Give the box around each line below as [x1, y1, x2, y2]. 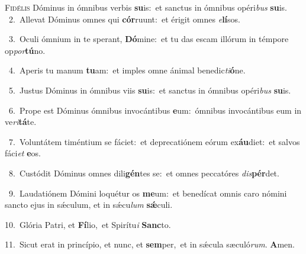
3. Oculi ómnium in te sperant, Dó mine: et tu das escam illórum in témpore [8, 33, 289, 45]
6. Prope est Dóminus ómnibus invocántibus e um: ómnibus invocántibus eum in [8, 104, 302, 116]
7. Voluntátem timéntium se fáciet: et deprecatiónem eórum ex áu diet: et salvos [8, 135, 300, 147]
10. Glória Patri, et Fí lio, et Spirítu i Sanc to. [5, 218, 171, 230]
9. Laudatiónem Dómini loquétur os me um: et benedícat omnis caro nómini [8, 187, 287, 199]
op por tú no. [5, 44, 46, 56]
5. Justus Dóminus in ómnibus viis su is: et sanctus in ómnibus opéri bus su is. [8, 83, 291, 96]
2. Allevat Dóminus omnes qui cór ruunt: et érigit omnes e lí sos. [8, 12, 241, 25]
